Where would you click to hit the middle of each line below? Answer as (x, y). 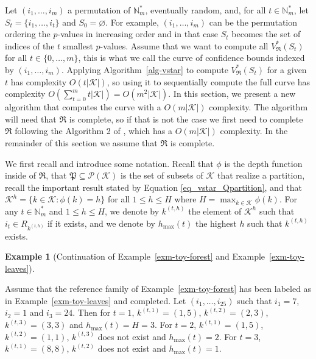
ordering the (28, 34)
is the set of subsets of (162, 175)
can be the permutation (253, 22)
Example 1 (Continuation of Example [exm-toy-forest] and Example (135, 256)
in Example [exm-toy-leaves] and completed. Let (96, 300)
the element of (215, 211)
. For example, (132, 22)
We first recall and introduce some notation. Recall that (109, 163)
